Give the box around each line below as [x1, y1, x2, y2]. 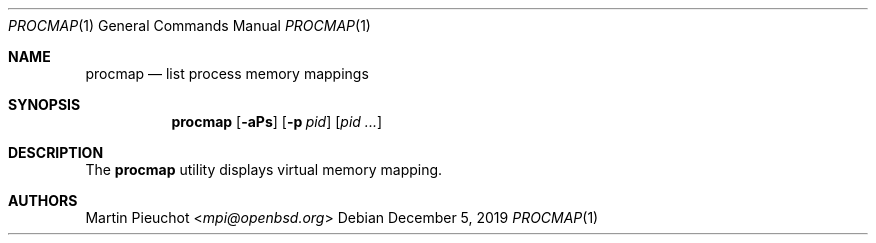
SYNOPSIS [8, 96, 81, 113]
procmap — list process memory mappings [85, 65, 369, 82]
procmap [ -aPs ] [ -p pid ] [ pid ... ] [171, 113, 383, 130]
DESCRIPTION [8, 144, 104, 161]
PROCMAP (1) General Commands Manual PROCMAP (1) [8, 17, 371, 34]
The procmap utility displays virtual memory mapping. [85, 161, 443, 178]
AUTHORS [8, 192, 78, 209]
